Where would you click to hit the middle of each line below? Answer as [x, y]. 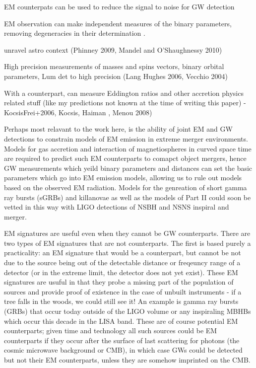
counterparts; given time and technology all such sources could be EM [111, 331]
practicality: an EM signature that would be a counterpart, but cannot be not [123, 253]
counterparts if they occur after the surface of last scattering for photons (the [122, 340]
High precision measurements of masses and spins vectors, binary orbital [114, 66]
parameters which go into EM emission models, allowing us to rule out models [123, 178]
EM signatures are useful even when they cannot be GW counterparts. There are [127, 233]
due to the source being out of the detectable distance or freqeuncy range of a [122, 262]
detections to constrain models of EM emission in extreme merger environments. [126, 138]
